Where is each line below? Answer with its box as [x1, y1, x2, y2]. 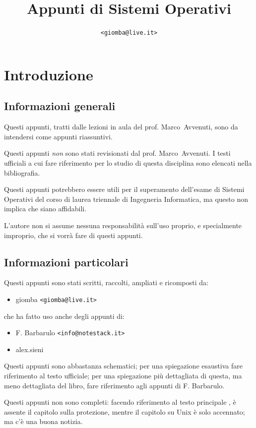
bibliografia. [4, 167, 40, 178]
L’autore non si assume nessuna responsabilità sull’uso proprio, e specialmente [4, 220, 242, 230]
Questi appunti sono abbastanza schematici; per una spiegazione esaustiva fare [4, 361, 243, 371]
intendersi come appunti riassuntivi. [4, 131, 113, 141]
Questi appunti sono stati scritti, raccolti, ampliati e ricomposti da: [4, 277, 208, 288]
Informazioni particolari [4, 254, 128, 269]
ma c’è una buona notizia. [4, 416, 83, 427]
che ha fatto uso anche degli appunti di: [4, 310, 125, 321]
